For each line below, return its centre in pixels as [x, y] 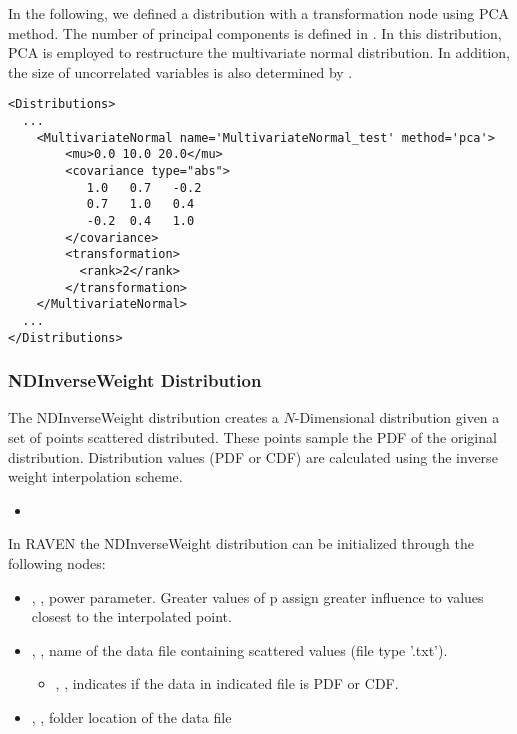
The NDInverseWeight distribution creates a [143, 417]
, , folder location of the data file [131, 716]
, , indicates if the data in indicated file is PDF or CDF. [227, 683]
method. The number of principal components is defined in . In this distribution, [255, 32]
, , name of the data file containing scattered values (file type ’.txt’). [239, 649]
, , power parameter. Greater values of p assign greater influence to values [257, 596]
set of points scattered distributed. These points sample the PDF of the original [252, 437]
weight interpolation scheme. [95, 476]
